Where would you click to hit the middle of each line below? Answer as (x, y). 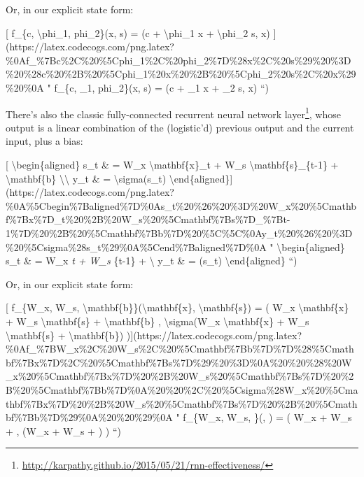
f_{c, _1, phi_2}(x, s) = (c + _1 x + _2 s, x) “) (161, 87)
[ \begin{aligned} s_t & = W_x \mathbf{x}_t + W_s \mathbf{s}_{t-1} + (172, 164)
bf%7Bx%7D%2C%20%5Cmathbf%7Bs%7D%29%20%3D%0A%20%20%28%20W (179, 362)
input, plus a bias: (44, 141)
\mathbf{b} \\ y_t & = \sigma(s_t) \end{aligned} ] (119, 178)
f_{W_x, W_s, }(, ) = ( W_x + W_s (267, 417)
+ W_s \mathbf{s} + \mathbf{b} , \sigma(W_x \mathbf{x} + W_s (157, 321)
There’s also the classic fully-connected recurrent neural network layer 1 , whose (173, 113)
